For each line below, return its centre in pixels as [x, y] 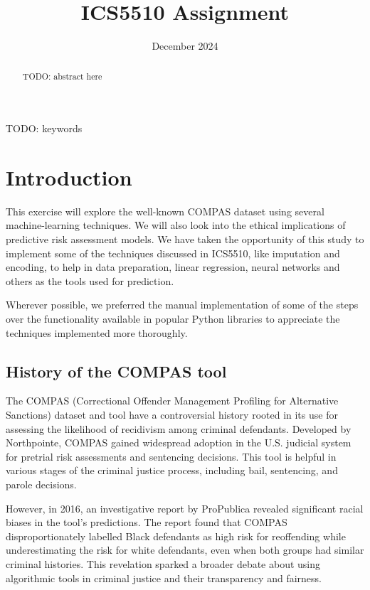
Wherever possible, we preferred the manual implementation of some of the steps [182, 305]
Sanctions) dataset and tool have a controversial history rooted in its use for [172, 415]
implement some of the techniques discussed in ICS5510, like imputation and [173, 253]
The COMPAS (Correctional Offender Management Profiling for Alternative [172, 401]
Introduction [69, 177]
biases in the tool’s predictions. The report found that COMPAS [147, 522]
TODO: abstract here [62, 76]
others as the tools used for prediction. [90, 280]
